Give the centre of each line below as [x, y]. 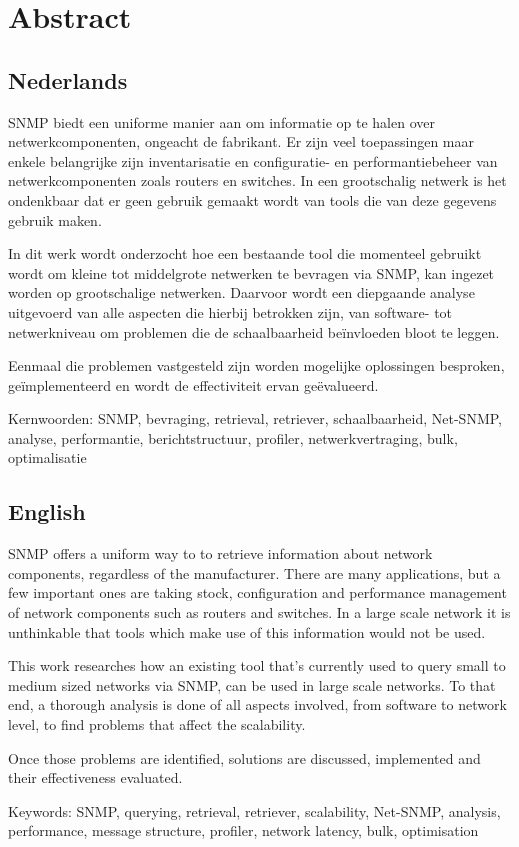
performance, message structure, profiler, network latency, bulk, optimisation [243, 830]
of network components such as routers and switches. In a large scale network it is [259, 612]
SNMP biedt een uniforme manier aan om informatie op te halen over [221, 121]
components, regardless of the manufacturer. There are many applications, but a [254, 572]
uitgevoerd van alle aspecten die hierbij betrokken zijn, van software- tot [230, 311]
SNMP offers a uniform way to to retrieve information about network [220, 553]
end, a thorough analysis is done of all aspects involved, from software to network [257, 704]
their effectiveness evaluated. [95, 777]
